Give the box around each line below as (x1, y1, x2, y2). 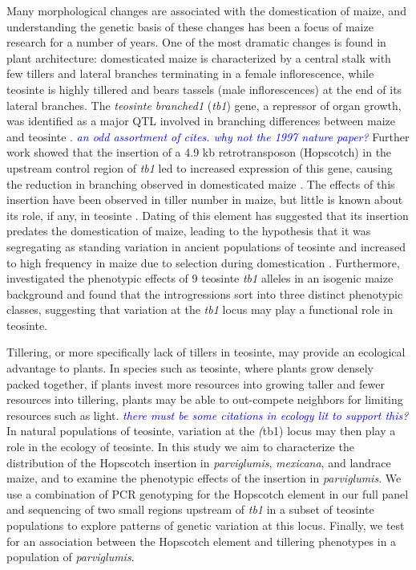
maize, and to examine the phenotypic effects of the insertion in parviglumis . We (6, 470, 402, 487)
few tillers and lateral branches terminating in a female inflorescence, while (6, 65, 374, 82)
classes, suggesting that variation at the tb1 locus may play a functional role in (6, 301, 393, 318)
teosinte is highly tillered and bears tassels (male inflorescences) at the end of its (6, 80, 402, 97)
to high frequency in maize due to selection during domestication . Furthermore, (6, 254, 400, 271)
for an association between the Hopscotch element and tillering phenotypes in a (6, 532, 397, 549)
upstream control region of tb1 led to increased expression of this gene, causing (6, 159, 393, 176)
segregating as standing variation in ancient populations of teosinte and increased (6, 238, 406, 254)
